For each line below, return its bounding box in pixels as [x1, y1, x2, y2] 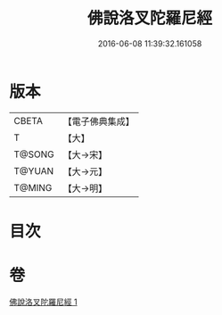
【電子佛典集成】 [62, 115, 136, 128]
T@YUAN [13, 164, 54, 177]
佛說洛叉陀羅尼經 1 [9, 296, 78, 307]
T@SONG [13, 148, 55, 161]
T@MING [13, 181, 53, 194]
